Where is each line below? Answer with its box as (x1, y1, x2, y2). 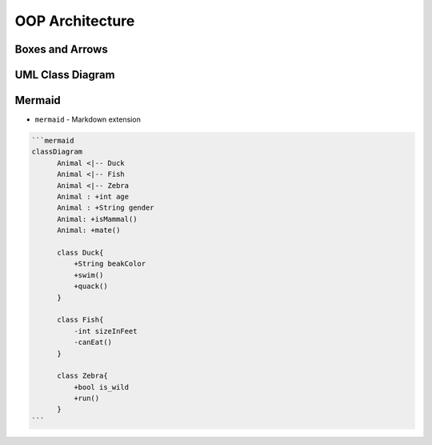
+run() (73, 394, 100, 403)
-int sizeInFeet (73, 327, 138, 335)
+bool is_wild (73, 383, 130, 391)
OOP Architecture (14, 12, 135, 30)
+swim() (73, 271, 104, 279)
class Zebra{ (57, 371, 108, 380)
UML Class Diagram (14, 68, 115, 82)
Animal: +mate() (57, 226, 121, 235)
